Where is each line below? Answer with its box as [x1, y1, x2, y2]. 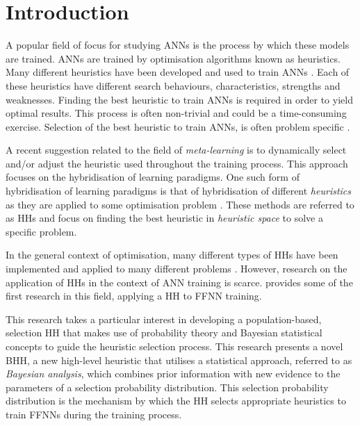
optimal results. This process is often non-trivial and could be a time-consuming [6, 106, 347, 120]
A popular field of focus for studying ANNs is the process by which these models [6, 38, 350, 52]
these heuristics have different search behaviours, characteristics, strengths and [6, 78, 341, 92]
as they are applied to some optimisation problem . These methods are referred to [6, 197, 354, 211]
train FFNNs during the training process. [6, 407, 182, 421]
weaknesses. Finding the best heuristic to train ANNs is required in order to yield [6, 92, 353, 106]
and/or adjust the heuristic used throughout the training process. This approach [6, 156, 348, 170]
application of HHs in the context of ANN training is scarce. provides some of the [6, 275, 353, 289]
